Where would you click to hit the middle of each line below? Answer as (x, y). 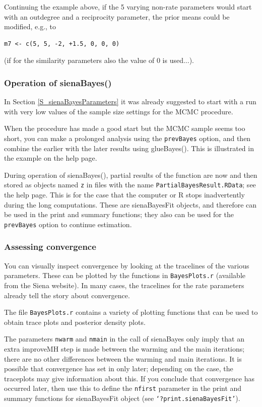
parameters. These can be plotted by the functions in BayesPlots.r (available (125, 275)
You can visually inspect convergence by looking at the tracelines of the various (127, 265)
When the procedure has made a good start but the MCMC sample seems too (125, 128)
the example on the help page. (51, 158)
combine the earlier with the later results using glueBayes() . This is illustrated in (129, 148)
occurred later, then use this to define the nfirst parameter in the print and (123, 388)
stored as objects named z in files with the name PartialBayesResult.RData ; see (130, 185)
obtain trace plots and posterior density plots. (75, 322)
